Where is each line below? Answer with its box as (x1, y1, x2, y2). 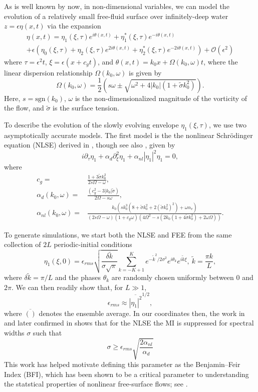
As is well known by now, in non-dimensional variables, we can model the (4, 1, 229, 11)
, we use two (208, 119, 247, 129)
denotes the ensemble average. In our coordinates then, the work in (39, 307, 245, 318)
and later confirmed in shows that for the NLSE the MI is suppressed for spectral (4, 317, 254, 328)
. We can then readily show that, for (11, 281, 123, 292)
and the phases (55, 272, 101, 282)
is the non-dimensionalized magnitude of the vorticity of (75, 92, 247, 103)
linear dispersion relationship (4, 67, 93, 77)
